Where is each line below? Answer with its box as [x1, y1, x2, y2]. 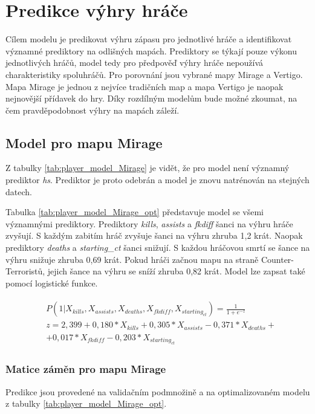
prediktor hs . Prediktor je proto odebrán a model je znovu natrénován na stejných [5, 173, 310, 186]
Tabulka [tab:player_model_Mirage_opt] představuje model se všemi [5, 205, 264, 218]
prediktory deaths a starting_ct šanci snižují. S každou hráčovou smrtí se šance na [5, 241, 310, 254]
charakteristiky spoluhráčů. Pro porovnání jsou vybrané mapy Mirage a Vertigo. [5, 68, 303, 80]
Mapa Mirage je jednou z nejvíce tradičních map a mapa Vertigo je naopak [5, 80, 284, 92]
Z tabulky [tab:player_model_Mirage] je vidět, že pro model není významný [5, 161, 290, 174]
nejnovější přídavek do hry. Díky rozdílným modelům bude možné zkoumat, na [5, 92, 297, 105]
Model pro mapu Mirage [5, 133, 163, 152]
